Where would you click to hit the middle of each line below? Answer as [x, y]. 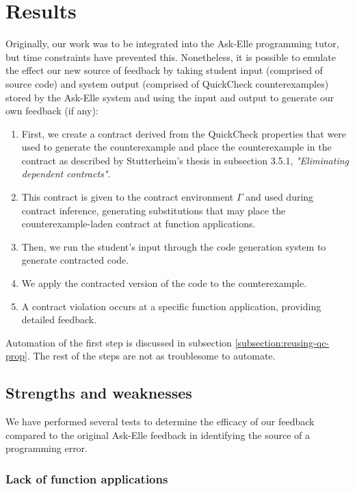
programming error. [47, 448]
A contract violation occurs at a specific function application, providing [171, 306]
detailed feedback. [59, 319]
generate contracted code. [75, 260]
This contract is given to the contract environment [128, 197]
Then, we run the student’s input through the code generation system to [174, 246]
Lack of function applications [87, 478]
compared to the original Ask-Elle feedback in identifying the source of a [158, 435]
